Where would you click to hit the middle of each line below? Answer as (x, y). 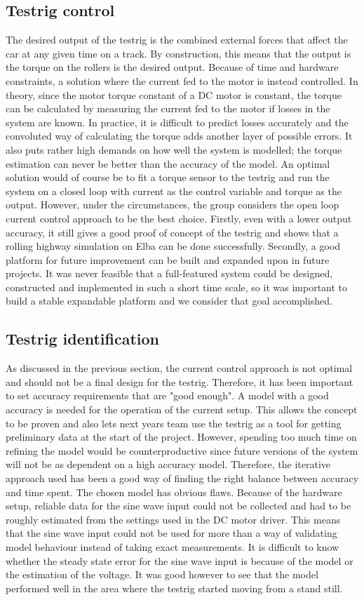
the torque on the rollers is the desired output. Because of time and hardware (172, 67)
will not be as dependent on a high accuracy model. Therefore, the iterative (168, 464)
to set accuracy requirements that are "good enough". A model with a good (167, 395)
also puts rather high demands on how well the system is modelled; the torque (174, 149)
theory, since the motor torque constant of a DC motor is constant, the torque (174, 94)
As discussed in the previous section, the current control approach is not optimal (179, 368)
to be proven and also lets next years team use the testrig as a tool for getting (174, 423)
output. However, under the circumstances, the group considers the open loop (173, 205)
